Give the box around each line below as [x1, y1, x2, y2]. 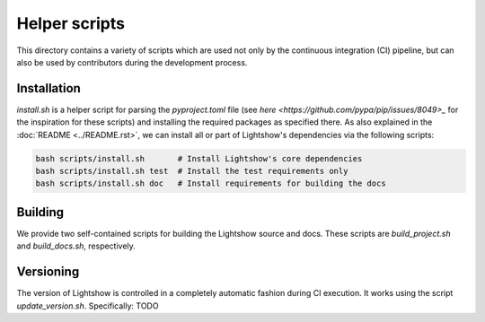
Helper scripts [16, 13, 126, 33]
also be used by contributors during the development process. [16, 57, 248, 67]
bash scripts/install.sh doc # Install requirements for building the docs [35, 178, 386, 188]
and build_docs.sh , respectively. [16, 240, 137, 251]
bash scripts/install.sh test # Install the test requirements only [35, 166, 348, 176]
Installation [16, 81, 81, 96]
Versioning [16, 265, 80, 280]
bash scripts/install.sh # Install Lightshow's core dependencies [35, 153, 363, 163]
